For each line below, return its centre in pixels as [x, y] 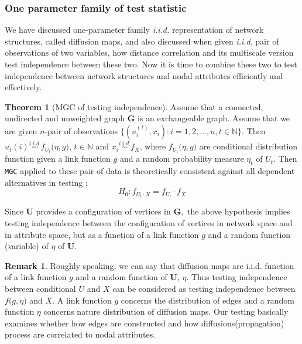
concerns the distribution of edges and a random [208, 300]
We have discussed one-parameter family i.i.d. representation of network [134, 30]
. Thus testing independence [237, 277]
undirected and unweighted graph [65, 118]
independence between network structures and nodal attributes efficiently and [144, 75]
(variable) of [27, 246]
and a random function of [121, 277]
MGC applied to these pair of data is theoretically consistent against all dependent [150, 171]
